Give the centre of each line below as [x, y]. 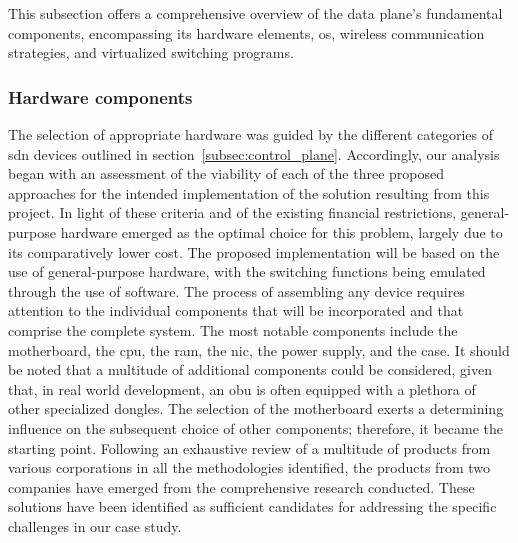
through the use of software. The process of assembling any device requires [236, 290]
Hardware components [100, 96]
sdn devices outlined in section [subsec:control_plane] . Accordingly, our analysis [254, 153]
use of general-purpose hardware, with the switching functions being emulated [247, 271]
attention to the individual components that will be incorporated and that [236, 310]
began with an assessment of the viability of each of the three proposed [226, 173]
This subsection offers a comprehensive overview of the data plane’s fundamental [255, 13]
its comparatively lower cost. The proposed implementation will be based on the [254, 251]
